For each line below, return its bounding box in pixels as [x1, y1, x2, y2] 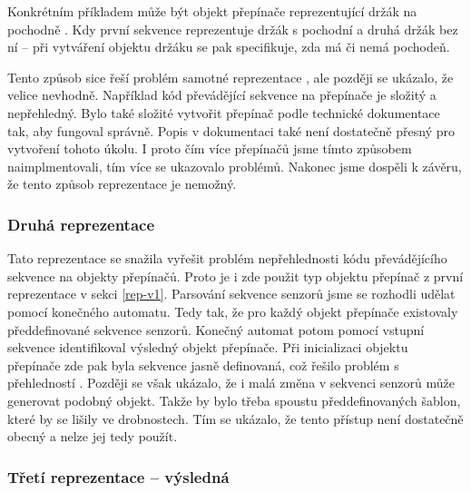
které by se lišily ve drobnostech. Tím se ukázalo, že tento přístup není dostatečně [7, 409, 464, 428]
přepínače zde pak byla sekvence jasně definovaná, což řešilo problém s [7, 355, 399, 374]
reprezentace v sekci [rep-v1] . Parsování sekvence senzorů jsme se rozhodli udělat [7, 284, 456, 303]
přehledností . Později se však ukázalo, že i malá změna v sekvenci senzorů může [7, 373, 455, 392]
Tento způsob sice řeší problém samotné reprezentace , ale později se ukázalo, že [7, 67, 454, 86]
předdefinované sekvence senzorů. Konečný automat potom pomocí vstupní [7, 320, 425, 339]
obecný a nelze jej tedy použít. [7, 427, 178, 446]
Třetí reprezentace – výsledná [7, 465, 230, 488]
